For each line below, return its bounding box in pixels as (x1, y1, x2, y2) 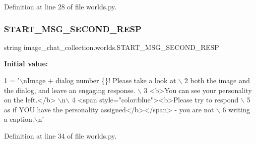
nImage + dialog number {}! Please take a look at (23, 75, 176, 85)
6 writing (222, 104, 250, 114)
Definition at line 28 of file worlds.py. (4, 1, 117, 11)
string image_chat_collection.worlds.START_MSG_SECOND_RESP (4, 42, 219, 52)
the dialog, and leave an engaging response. (4, 85, 135, 95)
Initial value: (4, 58, 48, 69)
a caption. (4, 114, 34, 124)
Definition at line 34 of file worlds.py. (4, 130, 117, 141)
